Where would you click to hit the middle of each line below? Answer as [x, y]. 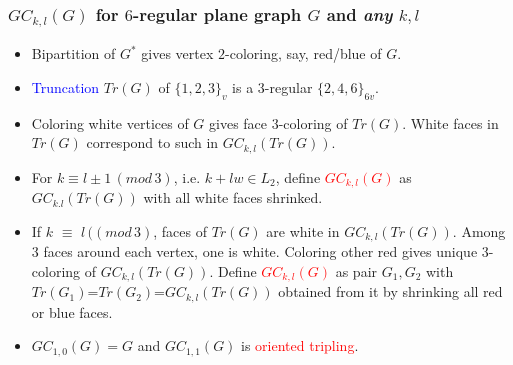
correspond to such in [152, 142]
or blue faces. [72, 311]
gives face [238, 122]
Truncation [65, 86]
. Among [479, 230]
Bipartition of [73, 53]
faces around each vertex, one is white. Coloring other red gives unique [260, 251]
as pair [356, 270]
